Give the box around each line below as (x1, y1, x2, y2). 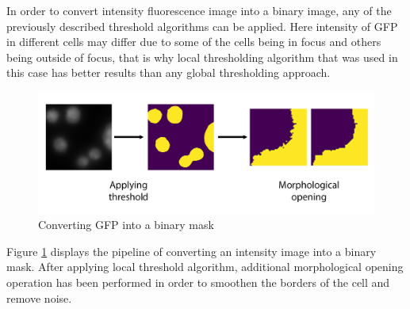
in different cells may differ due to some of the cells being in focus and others (6, 33, 381, 50)
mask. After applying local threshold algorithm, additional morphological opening (6, 258, 404, 275)
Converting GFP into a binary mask (38, 216, 214, 233)
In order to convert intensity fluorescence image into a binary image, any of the (6, 2, 392, 18)
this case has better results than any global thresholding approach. (6, 64, 331, 81)
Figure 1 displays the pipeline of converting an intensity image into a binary (6, 242, 377, 259)
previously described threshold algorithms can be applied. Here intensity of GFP (6, 17, 398, 34)
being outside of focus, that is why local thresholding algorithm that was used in (6, 48, 398, 65)
